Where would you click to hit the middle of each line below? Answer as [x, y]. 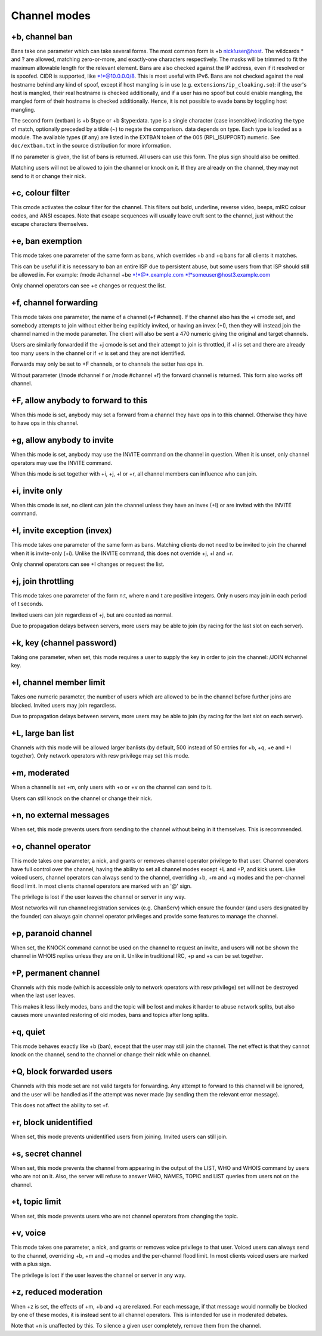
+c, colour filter [41, 193]
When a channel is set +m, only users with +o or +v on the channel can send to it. [112, 787]
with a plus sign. [31, 1264]
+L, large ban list [43, 733]
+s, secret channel [47, 1153]
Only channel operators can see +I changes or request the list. [88, 564]
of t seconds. [27, 604]
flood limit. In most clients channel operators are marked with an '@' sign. [101, 886]
